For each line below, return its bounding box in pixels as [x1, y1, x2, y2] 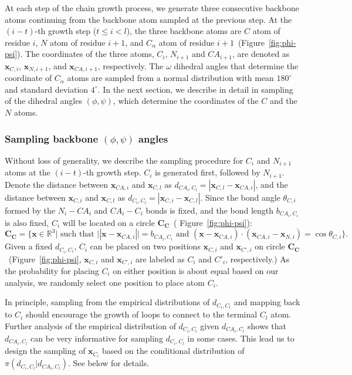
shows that [248, 319, 286, 332]
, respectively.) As [225, 252, 290, 265]
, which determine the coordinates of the [113, 94, 259, 107]
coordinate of [5, 72, 52, 84]
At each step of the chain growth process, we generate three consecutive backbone [5, 2, 299, 13]
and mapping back [233, 296, 300, 308]
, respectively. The [97, 59, 164, 72]
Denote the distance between [5, 178, 109, 190]
